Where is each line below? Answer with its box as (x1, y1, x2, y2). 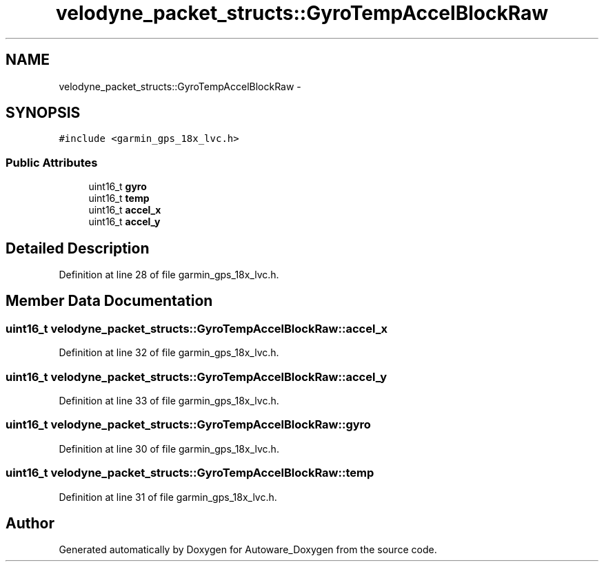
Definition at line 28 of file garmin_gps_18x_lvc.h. (59, 269, 279, 281)
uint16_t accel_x (88, 204, 161, 216)
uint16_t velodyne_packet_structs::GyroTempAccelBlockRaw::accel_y (6, 369, 387, 384)
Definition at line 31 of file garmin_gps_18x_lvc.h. (59, 491, 277, 503)
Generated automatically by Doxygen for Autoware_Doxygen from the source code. (59, 544, 437, 556)
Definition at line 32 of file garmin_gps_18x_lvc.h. (59, 347, 279, 359)
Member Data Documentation (6, 292, 213, 310)
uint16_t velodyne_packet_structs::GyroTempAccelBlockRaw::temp (6, 466, 374, 480)
